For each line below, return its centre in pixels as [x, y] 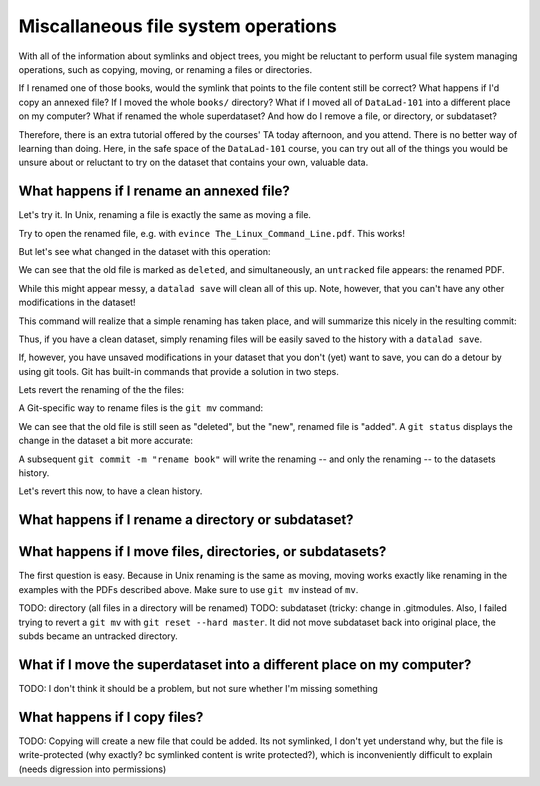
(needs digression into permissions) [92, 769]
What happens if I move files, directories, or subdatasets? [202, 551]
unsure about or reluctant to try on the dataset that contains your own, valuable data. [193, 162]
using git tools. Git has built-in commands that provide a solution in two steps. [178, 371]
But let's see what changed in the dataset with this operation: [144, 251]
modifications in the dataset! [77, 302]
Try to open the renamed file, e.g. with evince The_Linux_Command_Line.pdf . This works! [211, 233]
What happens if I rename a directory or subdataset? [186, 520]
